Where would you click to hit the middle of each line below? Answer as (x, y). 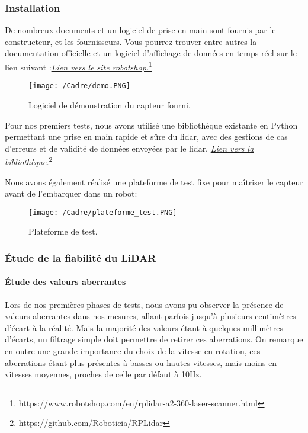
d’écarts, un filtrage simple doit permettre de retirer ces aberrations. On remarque (154, 339)
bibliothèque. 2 (29, 161)
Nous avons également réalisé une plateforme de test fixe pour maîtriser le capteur (154, 182)
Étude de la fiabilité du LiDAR (81, 257)
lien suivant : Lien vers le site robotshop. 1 (78, 66)
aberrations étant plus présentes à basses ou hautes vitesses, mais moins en (141, 362)
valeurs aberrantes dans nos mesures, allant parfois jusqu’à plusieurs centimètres (150, 316)
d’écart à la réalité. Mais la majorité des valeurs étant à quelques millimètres (144, 327)
